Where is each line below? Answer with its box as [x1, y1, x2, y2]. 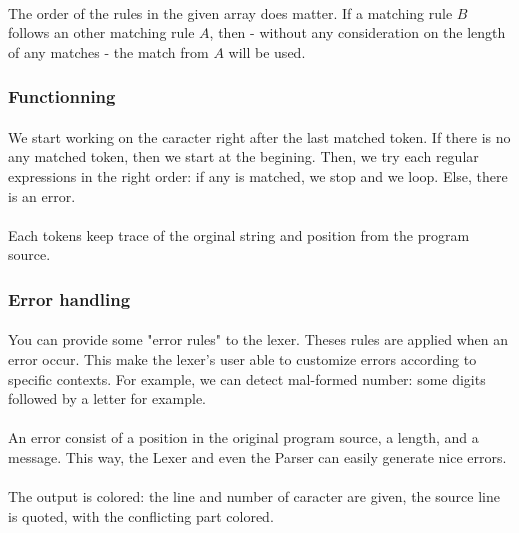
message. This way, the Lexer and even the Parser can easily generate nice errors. [8, 446, 507, 467]
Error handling [8, 286, 131, 311]
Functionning [8, 84, 116, 109]
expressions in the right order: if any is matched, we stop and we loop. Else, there [8, 166, 508, 186]
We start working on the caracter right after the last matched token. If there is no [8, 126, 511, 147]
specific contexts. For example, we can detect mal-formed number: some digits [8, 368, 486, 389]
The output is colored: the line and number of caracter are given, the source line [8, 486, 500, 507]
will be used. [228, 41, 306, 62]
